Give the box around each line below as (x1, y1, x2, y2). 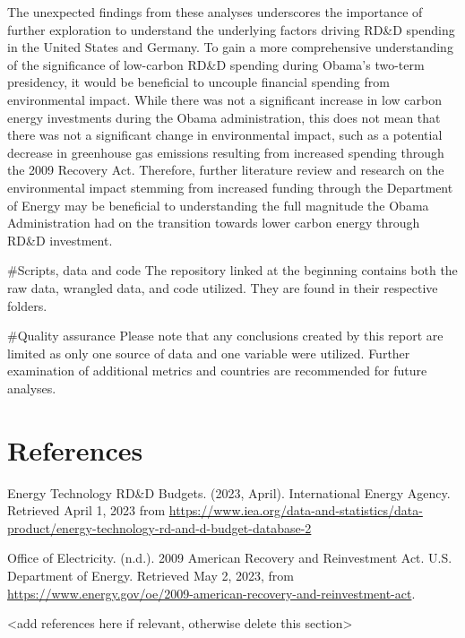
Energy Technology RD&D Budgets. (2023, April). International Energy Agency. (7, 483, 451, 502)
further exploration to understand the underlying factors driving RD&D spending (7, 20, 455, 39)
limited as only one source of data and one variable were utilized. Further (7, 343, 410, 362)
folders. (7, 296, 47, 315)
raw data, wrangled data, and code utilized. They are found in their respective (7, 278, 438, 297)
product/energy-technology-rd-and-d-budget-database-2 (7, 518, 312, 537)
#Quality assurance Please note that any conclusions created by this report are (7, 326, 443, 345)
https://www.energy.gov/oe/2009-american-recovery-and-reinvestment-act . (7, 583, 416, 602)
